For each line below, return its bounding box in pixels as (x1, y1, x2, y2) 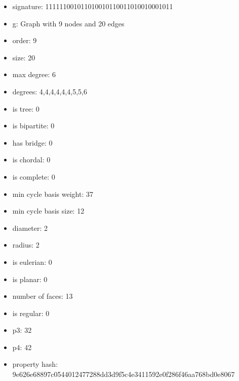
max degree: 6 (12, 69, 56, 80)
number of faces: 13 (12, 291, 73, 301)
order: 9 (12, 35, 37, 46)
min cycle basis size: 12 (12, 205, 85, 216)
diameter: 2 (12, 222, 48, 233)
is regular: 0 (12, 307, 50, 318)
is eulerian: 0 (12, 256, 52, 267)
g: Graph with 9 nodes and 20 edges (12, 18, 125, 28)
